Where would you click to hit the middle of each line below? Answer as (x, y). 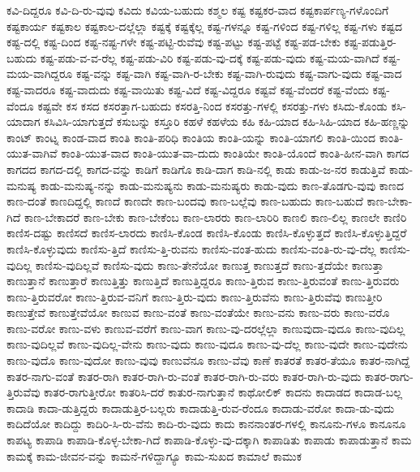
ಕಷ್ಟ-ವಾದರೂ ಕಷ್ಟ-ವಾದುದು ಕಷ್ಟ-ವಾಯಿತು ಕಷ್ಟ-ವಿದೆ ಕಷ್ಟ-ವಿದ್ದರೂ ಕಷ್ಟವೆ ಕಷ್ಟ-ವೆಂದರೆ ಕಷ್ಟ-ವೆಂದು (188, 89)
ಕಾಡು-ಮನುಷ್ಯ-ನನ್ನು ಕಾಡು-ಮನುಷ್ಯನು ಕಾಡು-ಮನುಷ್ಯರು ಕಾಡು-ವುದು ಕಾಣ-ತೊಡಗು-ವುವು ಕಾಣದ (222, 185)
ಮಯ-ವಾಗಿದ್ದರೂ (40, 74)
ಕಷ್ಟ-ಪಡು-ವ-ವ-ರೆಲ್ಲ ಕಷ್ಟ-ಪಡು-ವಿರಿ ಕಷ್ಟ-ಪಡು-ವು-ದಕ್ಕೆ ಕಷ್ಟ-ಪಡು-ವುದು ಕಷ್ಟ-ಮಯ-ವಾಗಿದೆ (210, 57)
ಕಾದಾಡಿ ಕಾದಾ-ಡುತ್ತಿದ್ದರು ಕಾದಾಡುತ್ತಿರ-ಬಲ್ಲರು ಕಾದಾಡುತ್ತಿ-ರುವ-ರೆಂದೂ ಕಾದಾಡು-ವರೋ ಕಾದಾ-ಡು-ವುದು (201, 407)
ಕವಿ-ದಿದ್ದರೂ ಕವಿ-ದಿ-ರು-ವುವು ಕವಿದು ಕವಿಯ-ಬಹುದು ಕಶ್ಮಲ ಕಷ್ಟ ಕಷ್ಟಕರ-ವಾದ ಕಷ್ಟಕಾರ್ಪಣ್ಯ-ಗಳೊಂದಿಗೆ (198, 10)
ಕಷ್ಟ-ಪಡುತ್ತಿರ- (371, 42)
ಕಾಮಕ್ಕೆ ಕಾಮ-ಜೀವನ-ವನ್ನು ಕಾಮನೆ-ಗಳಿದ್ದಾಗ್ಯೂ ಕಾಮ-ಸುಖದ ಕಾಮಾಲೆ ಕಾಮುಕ (154, 455)
